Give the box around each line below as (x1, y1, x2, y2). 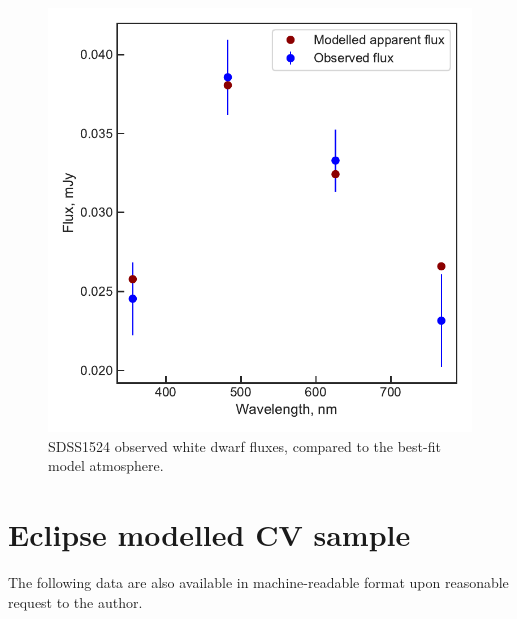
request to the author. (8, 591, 143, 612)
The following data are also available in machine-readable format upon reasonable (8, 571, 509, 592)
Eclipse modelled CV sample (8, 513, 411, 554)
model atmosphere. (48, 455, 164, 476)
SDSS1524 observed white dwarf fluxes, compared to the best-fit (48, 435, 441, 456)
